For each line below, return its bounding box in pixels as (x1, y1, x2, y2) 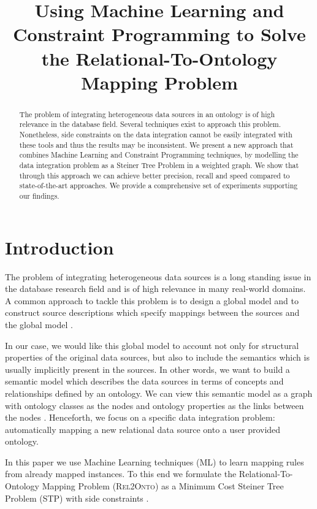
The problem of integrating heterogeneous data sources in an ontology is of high (19, 109, 275, 119)
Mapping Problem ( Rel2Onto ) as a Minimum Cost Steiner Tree (42, 480, 284, 492)
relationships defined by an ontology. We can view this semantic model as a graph (5, 386, 313, 399)
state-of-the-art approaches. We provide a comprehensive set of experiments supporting (19, 180, 298, 191)
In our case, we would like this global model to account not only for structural (5, 339, 299, 351)
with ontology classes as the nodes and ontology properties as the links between (5, 399, 304, 411)
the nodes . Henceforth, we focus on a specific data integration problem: (5, 411, 275, 424)
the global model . (5, 318, 73, 331)
